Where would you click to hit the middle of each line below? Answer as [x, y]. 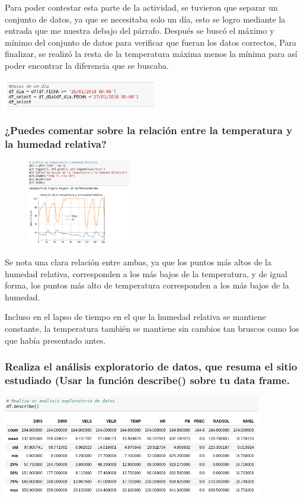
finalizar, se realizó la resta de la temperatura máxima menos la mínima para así [151, 54]
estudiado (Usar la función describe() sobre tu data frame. [147, 380]
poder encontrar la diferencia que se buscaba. [87, 65]
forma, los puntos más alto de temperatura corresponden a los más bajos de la [147, 285]
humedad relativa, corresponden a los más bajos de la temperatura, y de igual [146, 273]
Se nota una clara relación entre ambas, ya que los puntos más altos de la [138, 261]
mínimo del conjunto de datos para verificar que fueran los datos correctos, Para [151, 42]
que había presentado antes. [55, 340]
